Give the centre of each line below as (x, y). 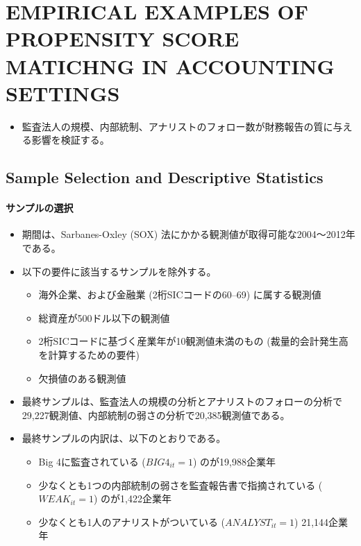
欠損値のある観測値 (82, 378)
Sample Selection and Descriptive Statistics (165, 177)
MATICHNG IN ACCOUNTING (170, 66)
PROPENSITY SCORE (123, 39)
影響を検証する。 (70, 140)
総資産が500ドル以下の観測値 (104, 317)
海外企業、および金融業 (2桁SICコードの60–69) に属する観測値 (180, 295)
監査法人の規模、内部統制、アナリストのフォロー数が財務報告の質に (177, 126)
